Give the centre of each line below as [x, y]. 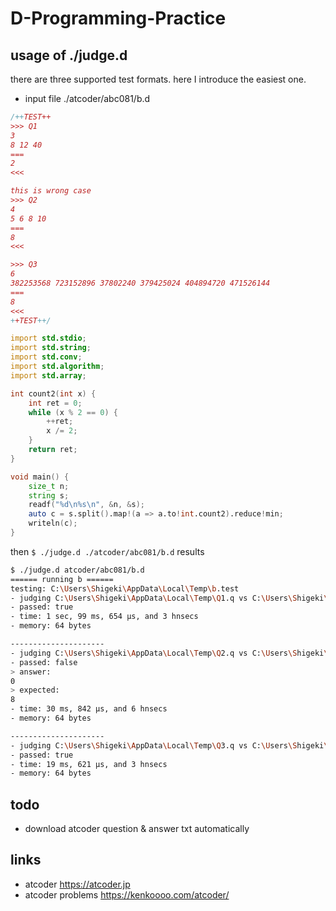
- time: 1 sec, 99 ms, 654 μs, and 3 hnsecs [104, 617]
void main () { [40, 477]
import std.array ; [48, 375]
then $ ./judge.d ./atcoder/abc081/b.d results [107, 551]
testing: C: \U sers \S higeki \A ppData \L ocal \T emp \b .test [125, 588]
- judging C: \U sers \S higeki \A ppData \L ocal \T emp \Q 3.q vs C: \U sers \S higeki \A [171, 745]
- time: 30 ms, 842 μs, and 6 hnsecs [89, 709]
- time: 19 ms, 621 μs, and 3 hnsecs [89, 764]
